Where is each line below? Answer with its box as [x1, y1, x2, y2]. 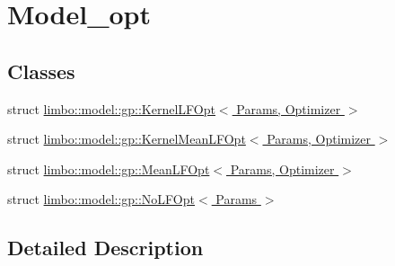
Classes [7, 57, 75, 84]
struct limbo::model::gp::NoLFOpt [7, 190, 195, 208]
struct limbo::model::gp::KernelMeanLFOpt [7, 129, 246, 148]
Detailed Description [7, 234, 204, 262]
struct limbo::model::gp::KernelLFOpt [7, 99, 215, 118]
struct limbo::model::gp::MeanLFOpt [7, 159, 210, 178]
